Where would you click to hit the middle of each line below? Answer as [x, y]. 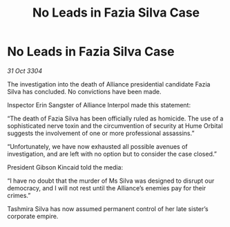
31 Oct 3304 [25, 71]
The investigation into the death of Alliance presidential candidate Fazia [109, 84]
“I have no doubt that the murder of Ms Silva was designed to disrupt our [111, 181]
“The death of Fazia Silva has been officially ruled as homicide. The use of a [115, 118]
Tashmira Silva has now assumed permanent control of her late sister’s [108, 208]
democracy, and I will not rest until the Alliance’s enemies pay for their [107, 188]
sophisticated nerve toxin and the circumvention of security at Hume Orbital [115, 125]
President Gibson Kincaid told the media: [65, 167]
